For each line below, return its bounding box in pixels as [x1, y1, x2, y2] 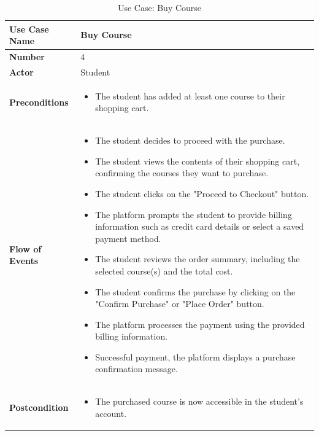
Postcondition [9, 401, 69, 414]
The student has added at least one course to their [95, 89, 285, 102]
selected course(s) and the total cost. [95, 264, 233, 277]
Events [9, 254, 39, 267]
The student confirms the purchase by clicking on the [95, 285, 296, 298]
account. [95, 407, 127, 419]
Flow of [9, 242, 42, 255]
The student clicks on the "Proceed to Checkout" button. [95, 187, 309, 200]
